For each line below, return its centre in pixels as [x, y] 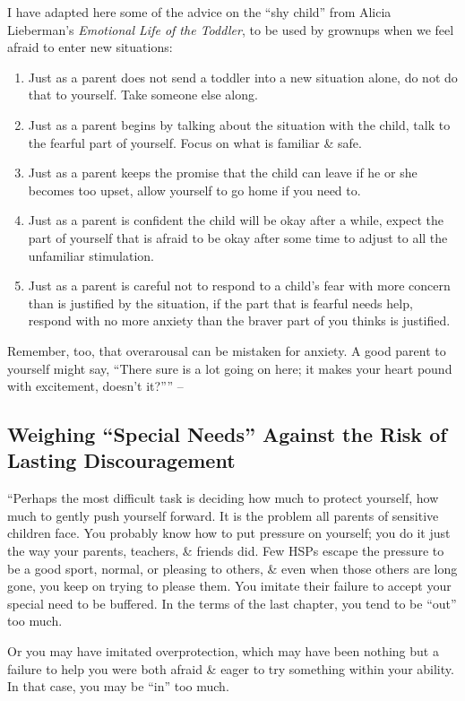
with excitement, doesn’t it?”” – [95, 386]
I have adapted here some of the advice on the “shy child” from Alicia [199, 12]
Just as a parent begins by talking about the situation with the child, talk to [239, 124]
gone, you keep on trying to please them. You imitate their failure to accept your [229, 586]
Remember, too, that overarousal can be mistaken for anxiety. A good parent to [227, 350]
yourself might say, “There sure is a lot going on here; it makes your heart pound [230, 368]
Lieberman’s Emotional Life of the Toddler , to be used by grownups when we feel [231, 29]
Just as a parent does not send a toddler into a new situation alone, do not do [243, 77]
